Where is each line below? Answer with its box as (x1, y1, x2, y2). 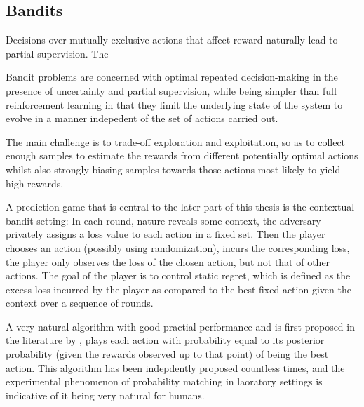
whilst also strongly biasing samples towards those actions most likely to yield (6, 161, 341, 176)
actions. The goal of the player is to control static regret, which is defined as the (6, 268, 351, 283)
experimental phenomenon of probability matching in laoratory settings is (6, 374, 323, 389)
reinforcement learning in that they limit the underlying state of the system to (6, 97, 343, 112)
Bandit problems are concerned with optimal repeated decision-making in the (6, 69, 338, 84)
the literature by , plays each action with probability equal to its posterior (6, 333, 325, 347)
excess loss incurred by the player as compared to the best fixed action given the (6, 281, 351, 296)
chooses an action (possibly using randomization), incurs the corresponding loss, (6, 240, 350, 255)
